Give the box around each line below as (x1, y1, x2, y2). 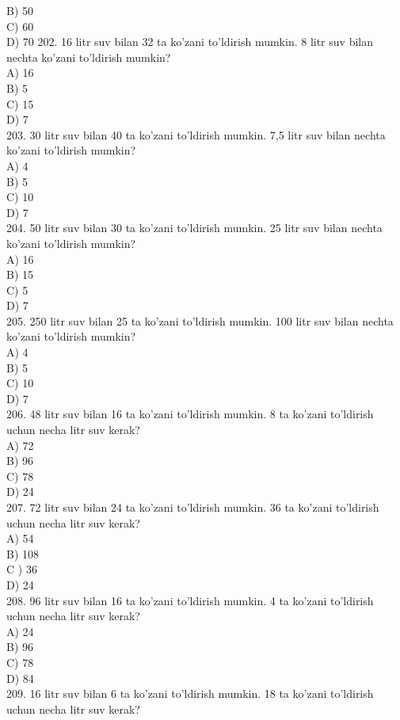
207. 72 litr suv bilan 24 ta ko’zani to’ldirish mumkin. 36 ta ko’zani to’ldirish (6, 499, 379, 515)
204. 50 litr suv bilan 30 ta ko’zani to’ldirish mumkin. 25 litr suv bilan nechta (6, 219, 383, 236)
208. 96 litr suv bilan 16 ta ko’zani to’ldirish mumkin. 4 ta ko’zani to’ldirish (6, 592, 374, 608)
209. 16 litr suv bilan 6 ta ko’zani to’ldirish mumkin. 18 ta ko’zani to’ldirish (6, 685, 374, 702)
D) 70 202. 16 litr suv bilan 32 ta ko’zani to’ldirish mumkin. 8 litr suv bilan (6, 33, 373, 50)
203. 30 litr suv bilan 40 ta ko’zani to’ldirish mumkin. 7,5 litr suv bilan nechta (6, 126, 386, 143)
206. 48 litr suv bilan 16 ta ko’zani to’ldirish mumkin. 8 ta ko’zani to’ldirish (6, 406, 374, 422)
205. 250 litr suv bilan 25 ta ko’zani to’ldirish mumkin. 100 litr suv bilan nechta (6, 312, 394, 329)
